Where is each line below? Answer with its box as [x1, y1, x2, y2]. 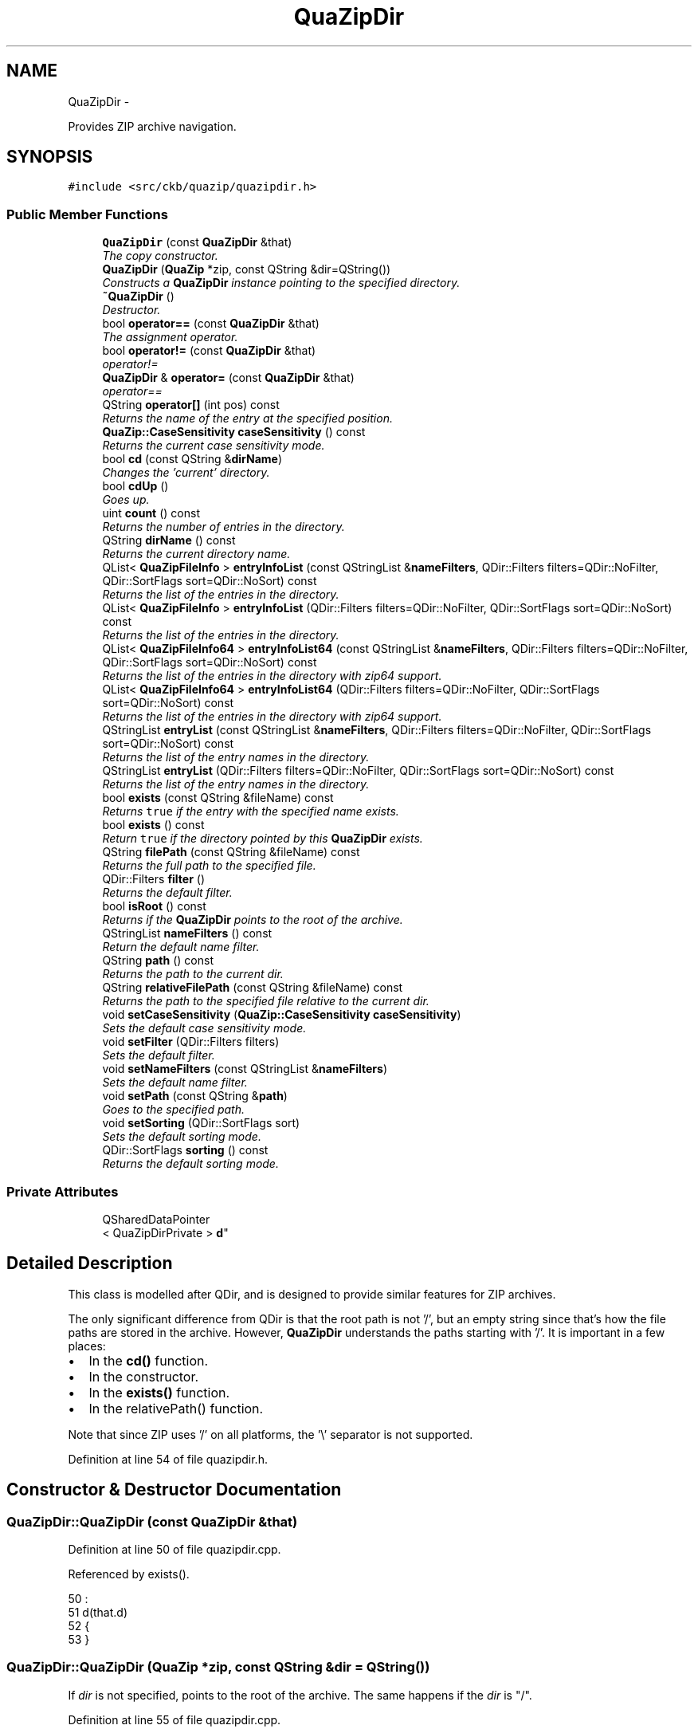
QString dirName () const [102, 533, 236, 548]
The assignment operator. [102, 330, 238, 344]
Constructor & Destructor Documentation [6, 1480, 342, 1500]
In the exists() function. [88, 1384, 230, 1401]
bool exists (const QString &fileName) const [102, 791, 334, 805]
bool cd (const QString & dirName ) [102, 452, 283, 466]
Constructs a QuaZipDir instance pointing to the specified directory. [102, 276, 461, 290]
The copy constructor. [102, 249, 218, 263]
